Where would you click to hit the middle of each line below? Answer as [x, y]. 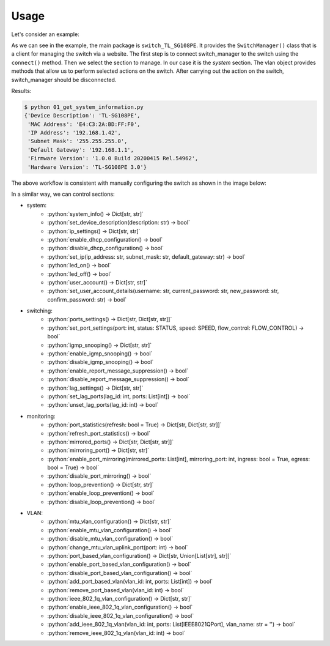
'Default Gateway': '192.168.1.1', [81, 150]
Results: [21, 91]
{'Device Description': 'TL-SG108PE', [82, 116]
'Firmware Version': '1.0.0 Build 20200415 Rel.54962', [113, 158]
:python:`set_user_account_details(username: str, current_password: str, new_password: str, [163, 291]
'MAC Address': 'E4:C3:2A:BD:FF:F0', [84, 124]
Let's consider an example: [45, 34]
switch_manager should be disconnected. [64, 80]
